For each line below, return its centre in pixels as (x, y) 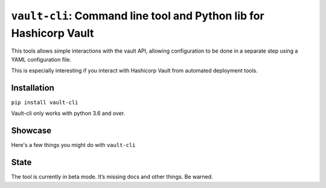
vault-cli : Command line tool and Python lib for (138, 16)
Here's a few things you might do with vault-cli (73, 145)
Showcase (31, 131)
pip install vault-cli (45, 102)
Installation (33, 88)
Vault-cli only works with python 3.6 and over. (68, 113)
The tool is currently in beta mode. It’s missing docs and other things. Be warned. (112, 177)
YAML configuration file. (41, 59)
